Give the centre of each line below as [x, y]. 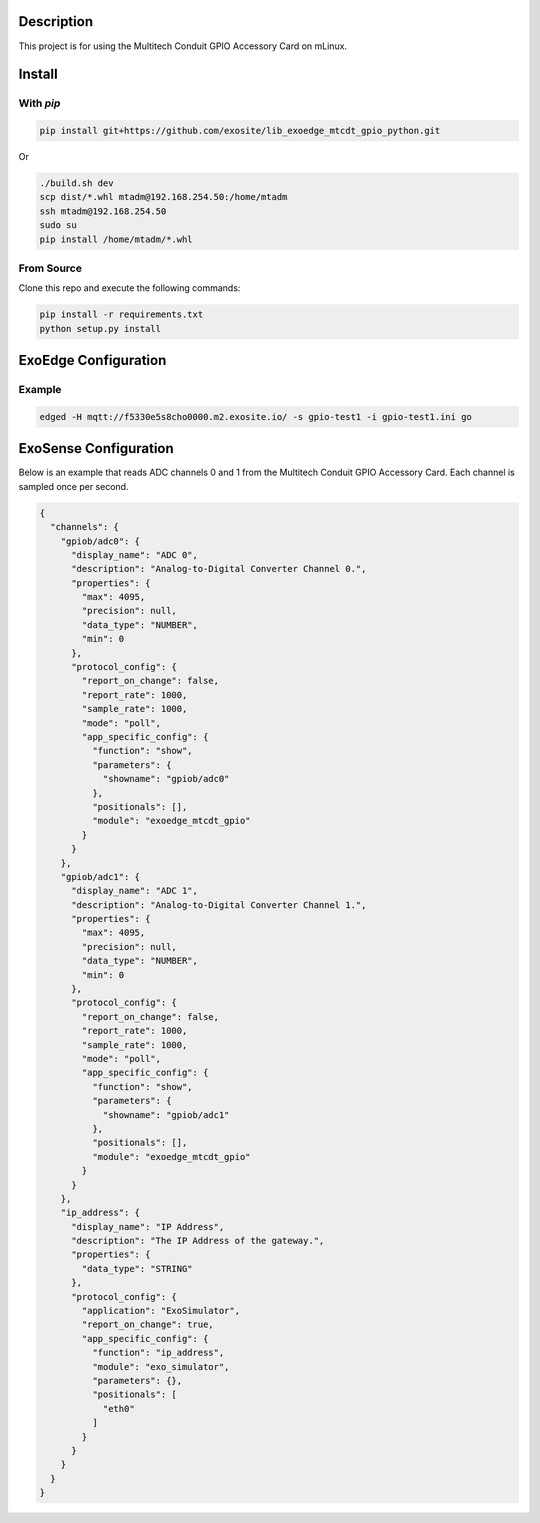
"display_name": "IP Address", [148, 1226]
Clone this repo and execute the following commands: [129, 288]
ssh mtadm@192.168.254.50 [103, 211]
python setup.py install [100, 328]
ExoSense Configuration [96, 448]
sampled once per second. [73, 486]
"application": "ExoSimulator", [160, 1311]
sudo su [58, 225]
